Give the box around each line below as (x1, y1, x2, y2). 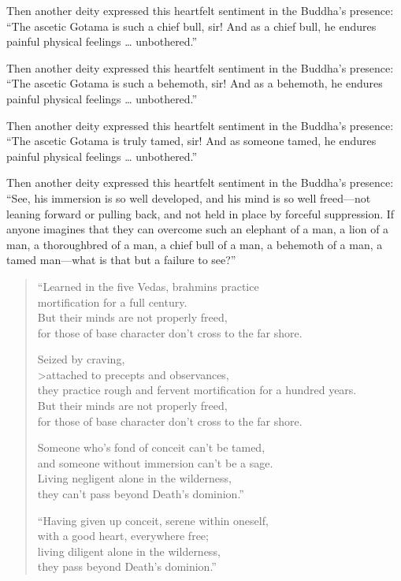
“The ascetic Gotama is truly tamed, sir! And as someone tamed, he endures (6, 132, 377, 149)
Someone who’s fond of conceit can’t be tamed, (37, 439, 265, 456)
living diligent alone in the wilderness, (37, 542, 221, 559)
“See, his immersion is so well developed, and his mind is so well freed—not (6, 189, 371, 206)
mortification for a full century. (37, 293, 188, 310)
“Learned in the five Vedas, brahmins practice (37, 277, 259, 294)
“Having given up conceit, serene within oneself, (37, 512, 269, 528)
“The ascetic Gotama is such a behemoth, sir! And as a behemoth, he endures (6, 75, 383, 91)
